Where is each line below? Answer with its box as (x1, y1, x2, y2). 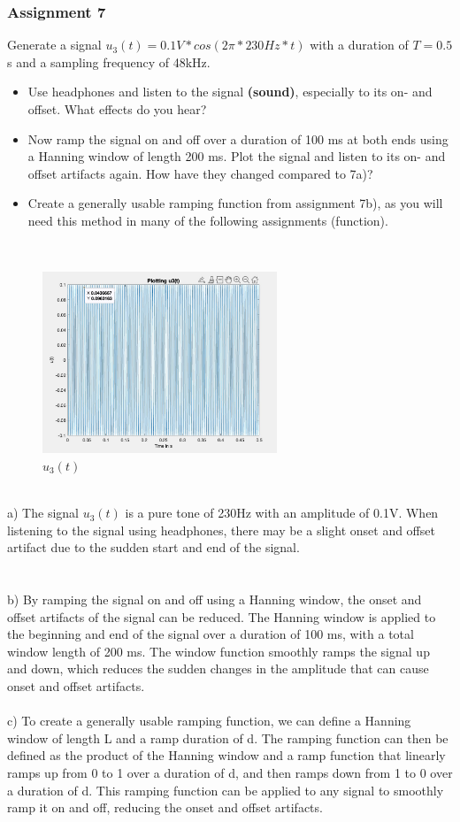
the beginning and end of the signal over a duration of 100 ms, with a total (7, 625, 414, 643)
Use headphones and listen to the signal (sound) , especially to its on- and (27, 82, 433, 101)
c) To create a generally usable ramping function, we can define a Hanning (7, 711, 411, 730)
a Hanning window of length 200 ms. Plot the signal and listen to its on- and (27, 147, 446, 165)
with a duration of (310, 35, 409, 54)
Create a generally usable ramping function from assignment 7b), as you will (27, 194, 443, 212)
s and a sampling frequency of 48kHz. (7, 52, 211, 71)
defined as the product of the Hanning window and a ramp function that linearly (7, 746, 446, 764)
